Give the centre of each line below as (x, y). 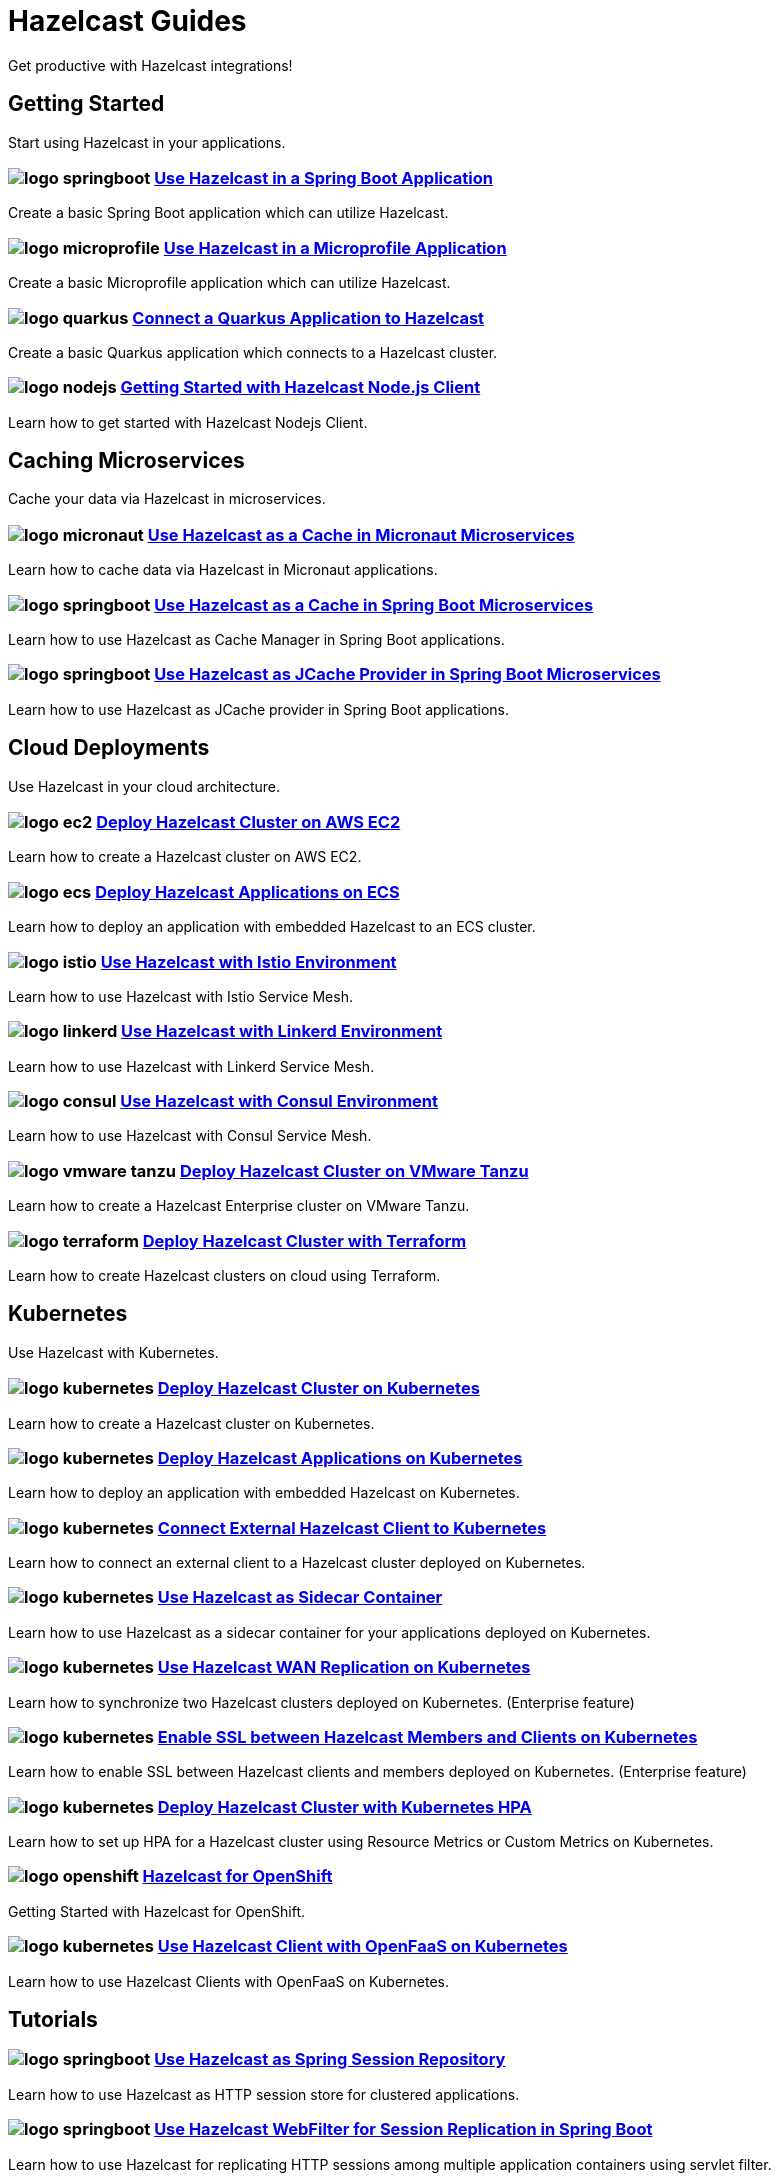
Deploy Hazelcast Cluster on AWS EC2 (248, 822)
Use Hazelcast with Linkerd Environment (282, 1031)
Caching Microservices (126, 461)
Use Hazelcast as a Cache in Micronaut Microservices (361, 534)
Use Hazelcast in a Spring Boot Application (323, 178)
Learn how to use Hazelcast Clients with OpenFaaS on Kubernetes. (229, 1981)
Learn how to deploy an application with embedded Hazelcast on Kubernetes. (264, 1493)
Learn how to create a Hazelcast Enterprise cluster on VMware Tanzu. (239, 1206)
